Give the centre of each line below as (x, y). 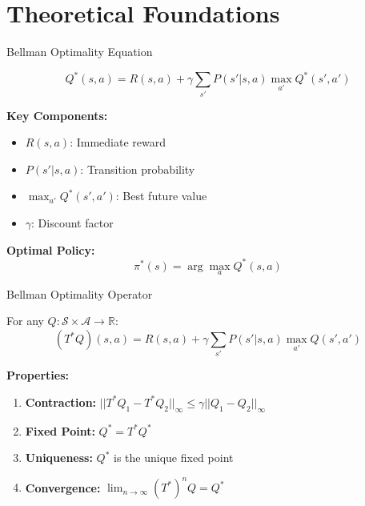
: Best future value (161, 196)
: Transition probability (138, 169)
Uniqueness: (59, 458)
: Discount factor (72, 222)
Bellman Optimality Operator (80, 293)
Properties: (38, 375)
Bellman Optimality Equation (80, 52)
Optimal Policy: (51, 249)
